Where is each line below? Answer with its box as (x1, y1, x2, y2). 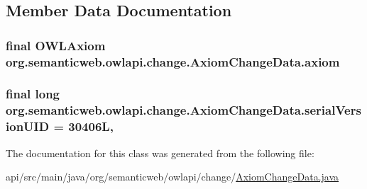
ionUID (6, 118, 50, 135)
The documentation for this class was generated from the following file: (6, 145, 314, 160)
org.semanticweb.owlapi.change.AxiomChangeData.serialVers (6, 101, 361, 119)
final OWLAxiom (6, 36, 106, 54)
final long (6, 85, 60, 103)
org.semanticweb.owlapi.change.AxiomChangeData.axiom (6, 52, 340, 70)
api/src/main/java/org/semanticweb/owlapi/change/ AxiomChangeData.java (6, 169, 339, 184)
